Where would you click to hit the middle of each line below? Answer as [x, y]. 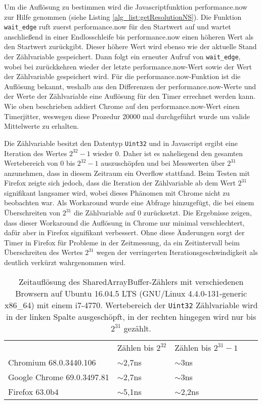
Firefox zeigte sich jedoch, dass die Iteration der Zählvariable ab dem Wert [120, 183]
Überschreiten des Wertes [43, 252]
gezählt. [138, 328]
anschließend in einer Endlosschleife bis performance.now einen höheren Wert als [129, 36]
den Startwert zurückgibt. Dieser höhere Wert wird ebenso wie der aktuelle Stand [130, 46]
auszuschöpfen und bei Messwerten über [163, 163]
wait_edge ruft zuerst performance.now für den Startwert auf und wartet [118, 27]
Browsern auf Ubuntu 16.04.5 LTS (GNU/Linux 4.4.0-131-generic [131, 293]
